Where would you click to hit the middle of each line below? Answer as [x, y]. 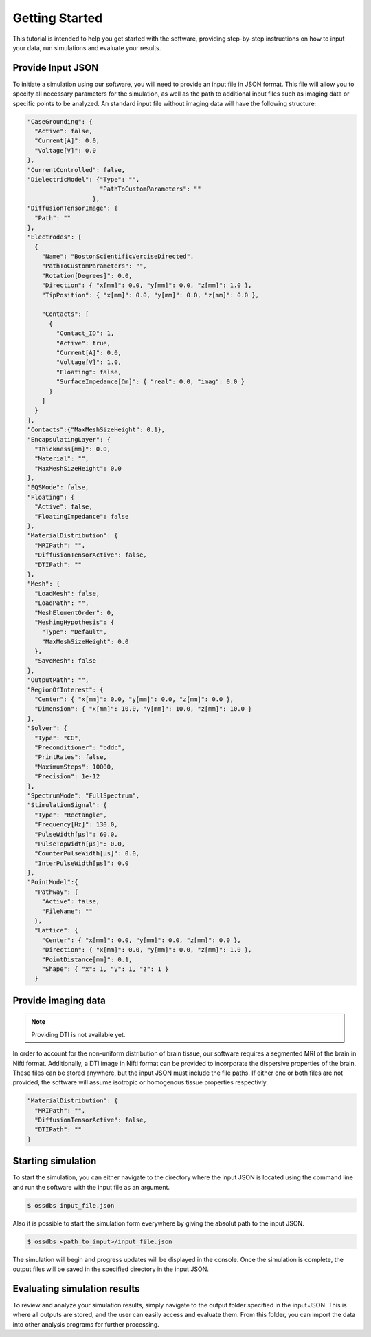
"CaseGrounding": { [60, 121]
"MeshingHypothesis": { [75, 622]
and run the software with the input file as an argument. [91, 1187]
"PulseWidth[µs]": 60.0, [76, 834]
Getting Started [58, 18]
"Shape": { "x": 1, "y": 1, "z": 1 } [105, 969]
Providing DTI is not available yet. [78, 1034]
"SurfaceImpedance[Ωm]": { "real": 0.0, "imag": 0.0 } [150, 382]
